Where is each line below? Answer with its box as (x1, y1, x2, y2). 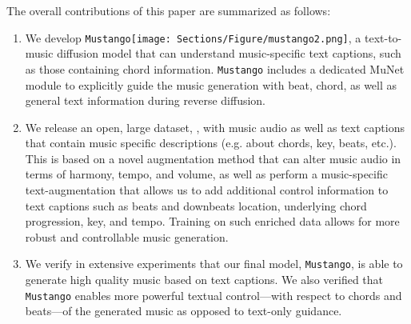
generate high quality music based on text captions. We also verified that (25, 271, 384, 288)
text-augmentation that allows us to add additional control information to (25, 182, 389, 198)
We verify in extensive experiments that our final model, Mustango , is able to (25, 255, 403, 272)
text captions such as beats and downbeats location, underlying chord (25, 197, 367, 214)
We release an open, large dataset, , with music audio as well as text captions (25, 118, 405, 135)
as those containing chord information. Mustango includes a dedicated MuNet (25, 60, 405, 77)
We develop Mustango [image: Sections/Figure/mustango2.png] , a (25, 29, 361, 46)
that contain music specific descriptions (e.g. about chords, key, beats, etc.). (25, 134, 397, 151)
